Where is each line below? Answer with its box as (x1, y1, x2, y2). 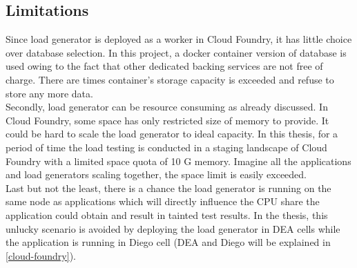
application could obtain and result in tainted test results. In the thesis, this (6, 207, 328, 222)
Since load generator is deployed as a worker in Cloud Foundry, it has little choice (6, 32, 352, 46)
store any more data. (6, 86, 93, 100)
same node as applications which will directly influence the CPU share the (6, 194, 320, 209)
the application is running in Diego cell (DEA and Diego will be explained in (6, 235, 331, 249)
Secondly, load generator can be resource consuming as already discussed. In (6, 99, 328, 114)
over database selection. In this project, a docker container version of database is (6, 45, 347, 59)
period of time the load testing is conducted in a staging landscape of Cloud (6, 140, 327, 154)
